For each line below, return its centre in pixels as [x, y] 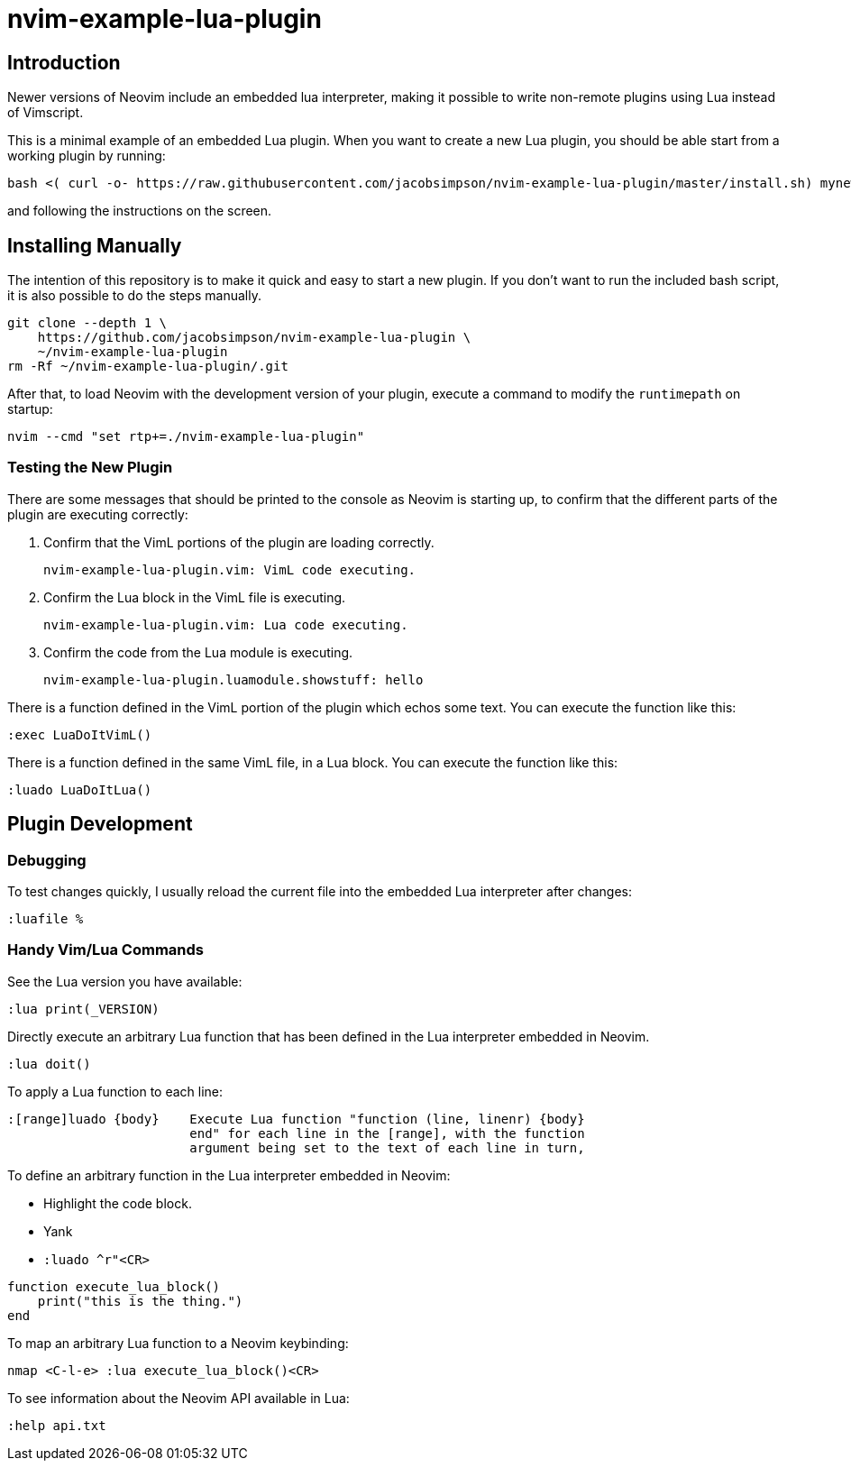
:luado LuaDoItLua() [80, 789]
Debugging [47, 860]
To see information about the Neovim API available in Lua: [178, 1398]
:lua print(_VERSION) [83, 1009]
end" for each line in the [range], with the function [387, 1133]
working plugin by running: [87, 156]
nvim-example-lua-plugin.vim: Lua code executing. [226, 624]
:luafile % [46, 918]
